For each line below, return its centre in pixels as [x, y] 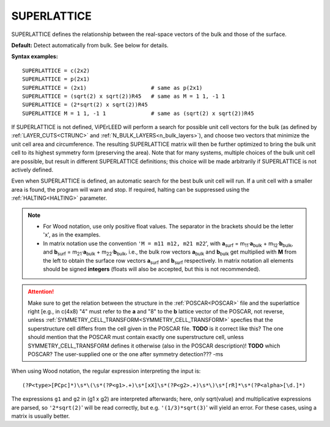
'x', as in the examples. [72, 235]
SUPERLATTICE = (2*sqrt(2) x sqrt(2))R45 [85, 105]
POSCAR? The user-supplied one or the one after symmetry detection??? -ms [125, 354]
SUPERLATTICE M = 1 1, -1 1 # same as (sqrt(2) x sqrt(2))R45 [138, 113]
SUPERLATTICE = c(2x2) [56, 71]
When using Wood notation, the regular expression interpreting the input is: [106, 371]
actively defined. [32, 170]
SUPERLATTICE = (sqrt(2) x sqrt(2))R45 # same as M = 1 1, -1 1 [124, 96]
